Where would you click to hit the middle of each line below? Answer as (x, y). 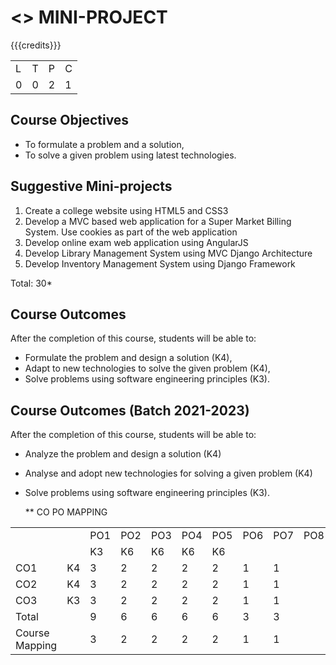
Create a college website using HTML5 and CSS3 (126, 210)
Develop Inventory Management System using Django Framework (160, 263)
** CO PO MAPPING (66, 512)
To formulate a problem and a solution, (104, 144)
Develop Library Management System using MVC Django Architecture (168, 253)
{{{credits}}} (36, 45)
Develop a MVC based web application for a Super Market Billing (158, 221)
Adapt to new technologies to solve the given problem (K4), (147, 368)
